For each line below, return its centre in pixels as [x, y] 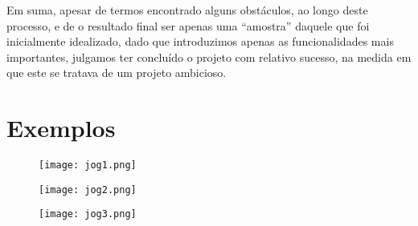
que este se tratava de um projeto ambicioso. [117, 73]
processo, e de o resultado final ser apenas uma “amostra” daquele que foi [188, 25]
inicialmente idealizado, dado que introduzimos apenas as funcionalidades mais [200, 41]
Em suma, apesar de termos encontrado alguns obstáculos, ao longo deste [187, 10]
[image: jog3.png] [88, 214]
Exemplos [61, 128]
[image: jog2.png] [88, 190]
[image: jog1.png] [88, 165]
